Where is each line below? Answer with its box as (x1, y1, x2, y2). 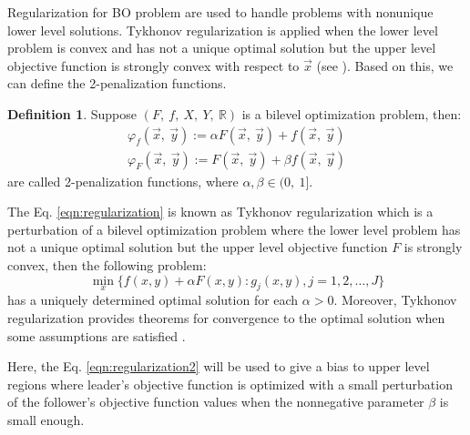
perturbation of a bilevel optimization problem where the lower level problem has (7, 219, 461, 238)
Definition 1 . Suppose (7, 104, 138, 123)
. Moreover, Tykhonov (333, 290, 457, 309)
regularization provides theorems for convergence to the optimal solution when (7, 308, 445, 327)
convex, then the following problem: (7, 256, 207, 274)
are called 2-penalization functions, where (7, 171, 239, 190)
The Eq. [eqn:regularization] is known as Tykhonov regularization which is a (7, 202, 434, 221)
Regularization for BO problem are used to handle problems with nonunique (7, 3, 434, 21)
